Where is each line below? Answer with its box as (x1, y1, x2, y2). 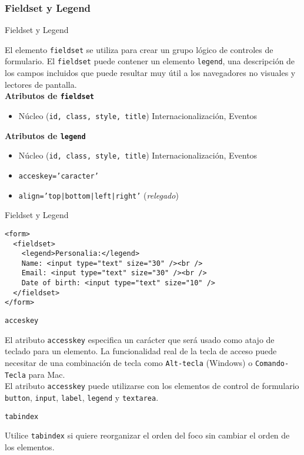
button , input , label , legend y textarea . (5, 391, 159, 403)
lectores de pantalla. (5, 78, 77, 90)
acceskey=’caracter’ (18, 172, 99, 180)
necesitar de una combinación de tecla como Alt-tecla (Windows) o (5, 357, 253, 368)
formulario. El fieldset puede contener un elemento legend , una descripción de (5, 55, 295, 67)
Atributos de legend (5, 129, 86, 141)
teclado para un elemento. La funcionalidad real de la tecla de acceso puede (5, 345, 277, 357)
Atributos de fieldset (5, 90, 94, 102)
